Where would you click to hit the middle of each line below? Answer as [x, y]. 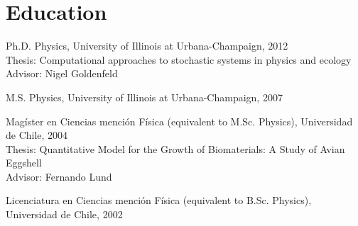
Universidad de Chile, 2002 [64, 214]
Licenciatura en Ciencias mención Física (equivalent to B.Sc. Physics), [159, 200]
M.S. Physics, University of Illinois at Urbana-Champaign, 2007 [144, 97]
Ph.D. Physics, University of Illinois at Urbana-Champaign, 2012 [147, 46]
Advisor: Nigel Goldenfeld [62, 73]
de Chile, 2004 [37, 135]
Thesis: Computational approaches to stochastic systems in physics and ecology [179, 59]
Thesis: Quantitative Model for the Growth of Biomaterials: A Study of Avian [175, 148]
